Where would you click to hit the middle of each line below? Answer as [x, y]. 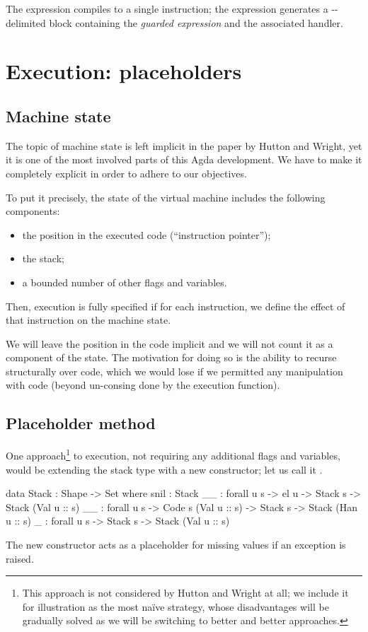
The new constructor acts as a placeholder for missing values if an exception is [176, 544]
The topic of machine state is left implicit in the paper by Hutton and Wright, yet [184, 145]
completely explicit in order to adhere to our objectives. [126, 173]
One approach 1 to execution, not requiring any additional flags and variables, [173, 454]
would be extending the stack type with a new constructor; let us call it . [164, 469]
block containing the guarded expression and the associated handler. [196, 22]
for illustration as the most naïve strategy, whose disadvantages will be [176, 606]
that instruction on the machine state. [88, 320]
